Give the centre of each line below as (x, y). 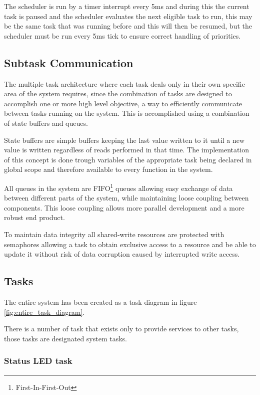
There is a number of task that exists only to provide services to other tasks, (121, 329)
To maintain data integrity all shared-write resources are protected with (114, 234)
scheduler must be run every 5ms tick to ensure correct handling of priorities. (122, 35)
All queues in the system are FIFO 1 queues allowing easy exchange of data (118, 187)
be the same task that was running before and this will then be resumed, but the (128, 26)
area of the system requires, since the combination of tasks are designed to (118, 93)
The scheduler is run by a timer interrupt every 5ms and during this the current (127, 6)
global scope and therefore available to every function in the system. (108, 169)
